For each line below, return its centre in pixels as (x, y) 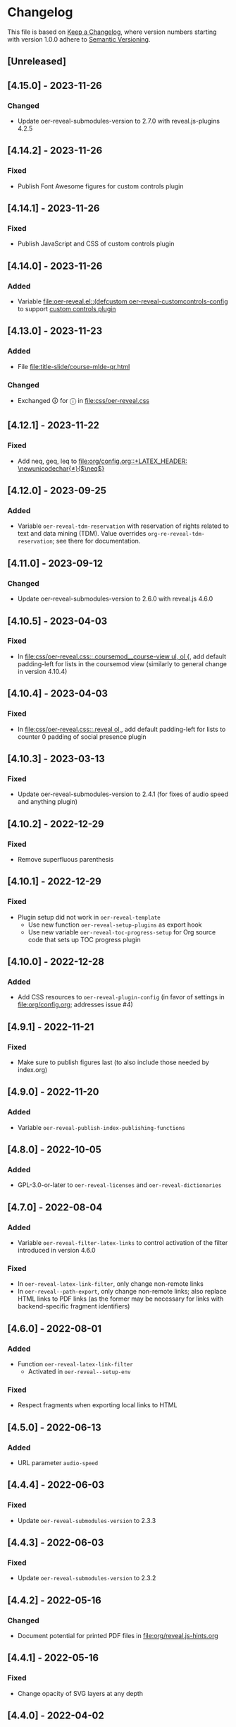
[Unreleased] (37, 62)
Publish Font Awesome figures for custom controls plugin (101, 186)
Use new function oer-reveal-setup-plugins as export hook (115, 925)
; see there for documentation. (97, 541)
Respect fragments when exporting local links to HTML (97, 1405)
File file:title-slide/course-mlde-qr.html (74, 366)
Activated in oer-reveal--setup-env (79, 1371)
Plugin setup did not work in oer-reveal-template (89, 917)
